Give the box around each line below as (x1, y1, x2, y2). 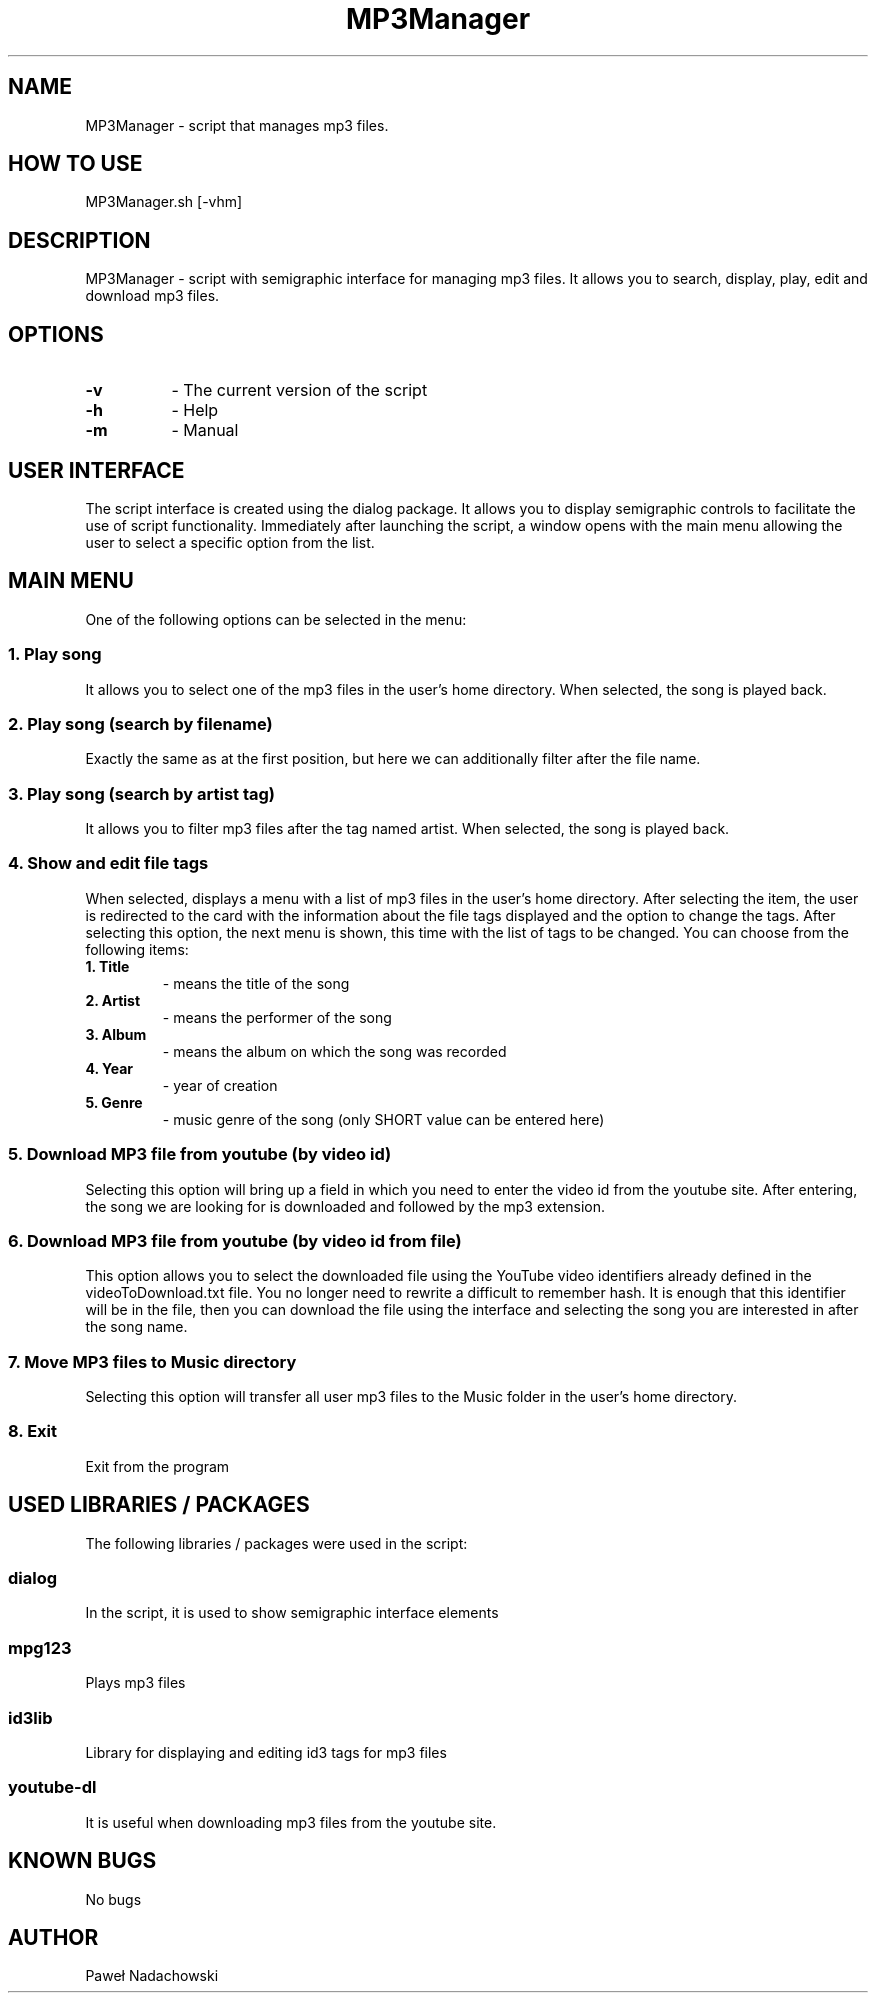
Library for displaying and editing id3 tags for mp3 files (85, 1743, 447, 1761)
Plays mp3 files (85, 1674, 186, 1692)
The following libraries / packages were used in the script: (85, 1534, 468, 1552)
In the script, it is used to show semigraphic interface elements (85, 1604, 499, 1622)
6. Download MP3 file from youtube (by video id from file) (8, 1230, 462, 1251)
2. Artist (85, 991, 141, 1009)
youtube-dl (8, 1777, 97, 1798)
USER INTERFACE (8, 457, 185, 483)
